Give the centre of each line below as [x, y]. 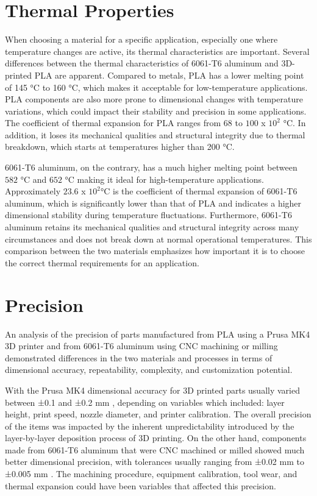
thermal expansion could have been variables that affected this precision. [141, 485]
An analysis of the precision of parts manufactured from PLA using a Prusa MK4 [158, 334]
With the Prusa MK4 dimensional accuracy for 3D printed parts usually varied [152, 390]
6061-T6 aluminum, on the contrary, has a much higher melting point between [151, 167]
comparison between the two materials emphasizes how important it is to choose [155, 251]
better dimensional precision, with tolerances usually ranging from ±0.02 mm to [155, 462]
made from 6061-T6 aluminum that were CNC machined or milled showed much [155, 449]
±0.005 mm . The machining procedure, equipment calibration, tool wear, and [151, 474]
